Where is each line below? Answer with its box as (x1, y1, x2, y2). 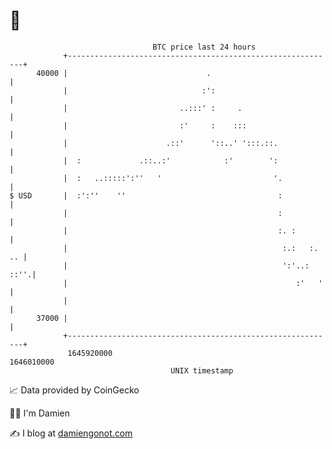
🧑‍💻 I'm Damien (9, 407, 71, 419)
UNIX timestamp (170, 365, 234, 376)
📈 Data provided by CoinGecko (9, 384, 140, 396)
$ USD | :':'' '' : (9, 190, 283, 201)
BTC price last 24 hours (152, 42, 256, 52)
